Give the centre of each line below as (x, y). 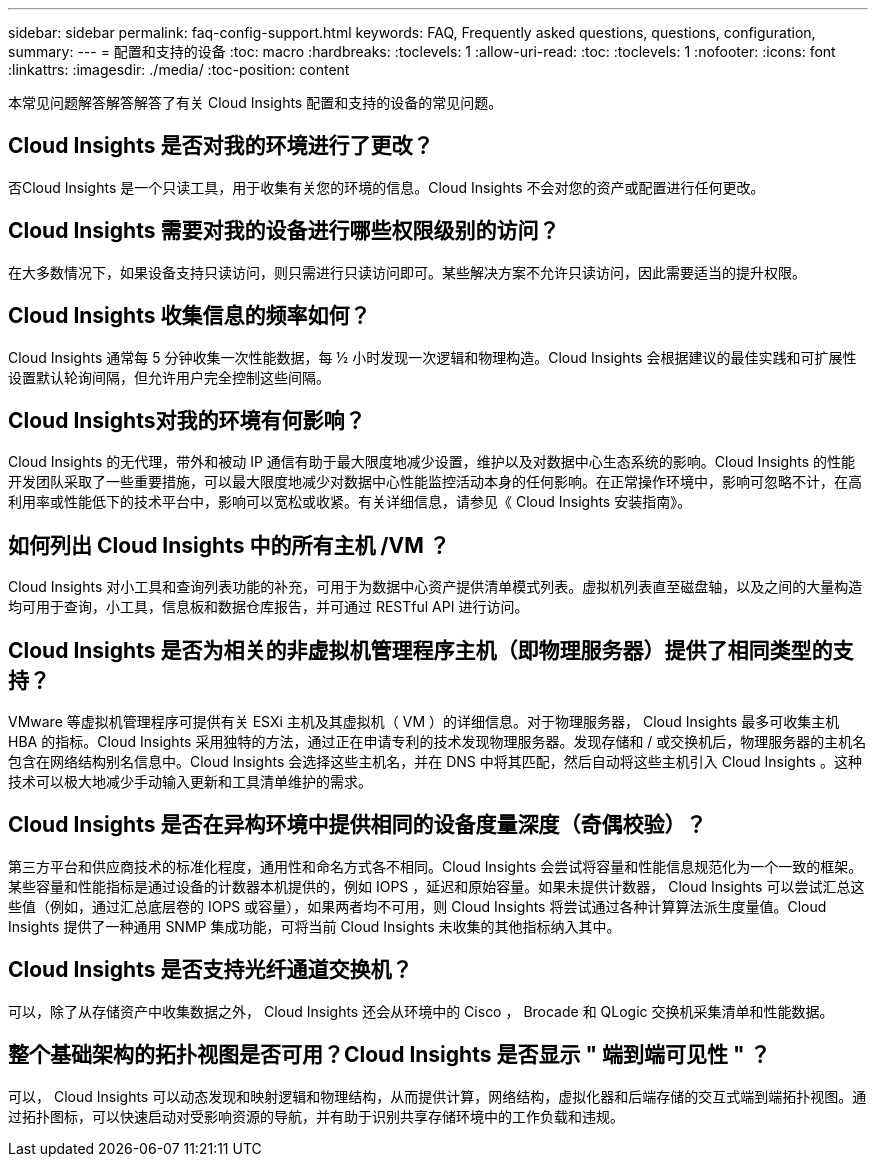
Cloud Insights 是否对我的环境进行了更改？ (221, 146)
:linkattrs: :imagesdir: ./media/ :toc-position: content (179, 69)
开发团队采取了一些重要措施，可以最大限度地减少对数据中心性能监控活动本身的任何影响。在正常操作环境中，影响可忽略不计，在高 (435, 482)
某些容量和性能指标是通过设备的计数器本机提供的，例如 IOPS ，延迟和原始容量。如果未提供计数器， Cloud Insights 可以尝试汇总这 (436, 886)
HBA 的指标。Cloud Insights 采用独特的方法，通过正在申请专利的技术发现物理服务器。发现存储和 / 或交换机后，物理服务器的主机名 (437, 742)
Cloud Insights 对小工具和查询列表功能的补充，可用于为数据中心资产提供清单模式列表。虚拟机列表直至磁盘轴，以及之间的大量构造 (435, 587)
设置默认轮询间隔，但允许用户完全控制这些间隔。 (169, 377)
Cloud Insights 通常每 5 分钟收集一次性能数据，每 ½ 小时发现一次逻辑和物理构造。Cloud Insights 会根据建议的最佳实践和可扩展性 (432, 357)
